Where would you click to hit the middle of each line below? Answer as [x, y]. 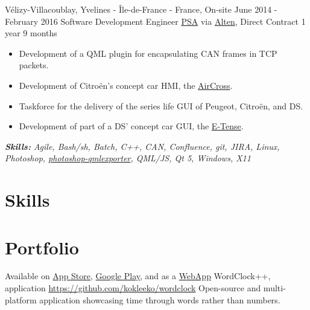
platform [21, 299]
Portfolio [42, 247]
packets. [34, 65]
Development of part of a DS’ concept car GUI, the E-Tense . [131, 126]
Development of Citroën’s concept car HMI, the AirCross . [126, 85]
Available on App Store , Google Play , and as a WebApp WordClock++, [138, 276]
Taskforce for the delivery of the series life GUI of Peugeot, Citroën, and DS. [161, 105]
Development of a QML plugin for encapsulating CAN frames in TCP [148, 53]
